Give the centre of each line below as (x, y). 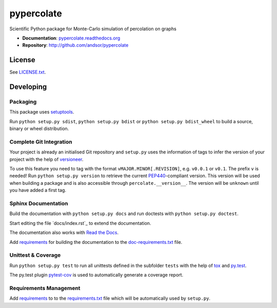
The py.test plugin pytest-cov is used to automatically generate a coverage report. (96, 275)
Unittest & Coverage (35, 255)
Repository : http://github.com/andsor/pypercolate (75, 45)
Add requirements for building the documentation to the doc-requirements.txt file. (96, 242)
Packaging (23, 102)
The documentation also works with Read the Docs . (64, 233)
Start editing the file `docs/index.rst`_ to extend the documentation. (80, 223)
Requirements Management (45, 288)
